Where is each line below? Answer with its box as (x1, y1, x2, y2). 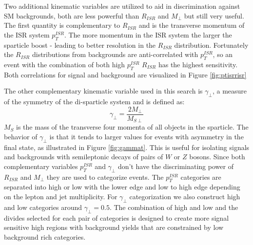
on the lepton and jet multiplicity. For (4, 191, 117, 202)
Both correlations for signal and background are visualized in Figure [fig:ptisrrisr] (4, 69, 247, 79)
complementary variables (4, 161, 78, 171)
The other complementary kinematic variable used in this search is (4, 86, 203, 96)
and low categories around (4, 202, 82, 212)
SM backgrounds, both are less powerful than (4, 10, 139, 20)
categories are (180, 171, 221, 182)
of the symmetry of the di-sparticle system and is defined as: (4, 96, 185, 107)
